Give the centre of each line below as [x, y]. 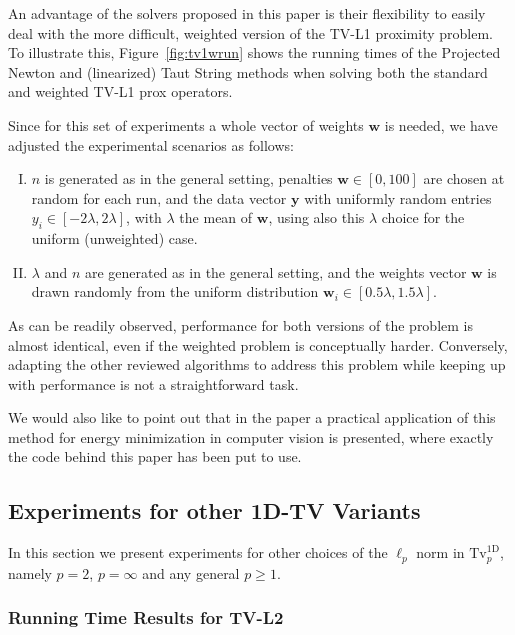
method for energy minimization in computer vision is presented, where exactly [251, 436]
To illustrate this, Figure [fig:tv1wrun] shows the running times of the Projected [254, 52]
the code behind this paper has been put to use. [155, 456]
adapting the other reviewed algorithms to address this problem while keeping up [257, 364]
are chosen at [464, 178]
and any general [191, 572]
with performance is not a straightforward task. [153, 383]
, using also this [316, 217]
